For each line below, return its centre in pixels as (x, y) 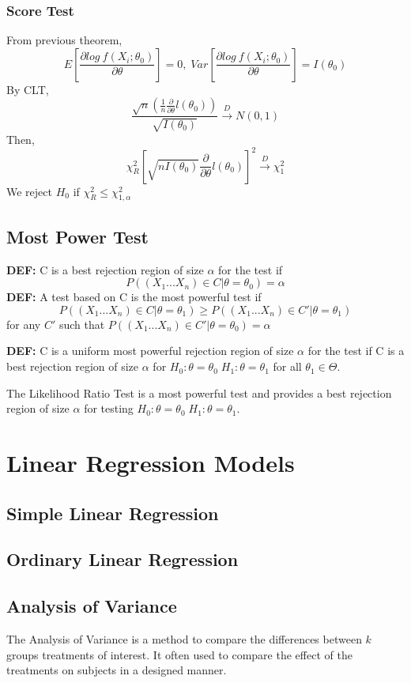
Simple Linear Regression (113, 513)
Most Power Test (77, 236)
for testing (109, 408)
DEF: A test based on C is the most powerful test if (134, 297)
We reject (29, 191)
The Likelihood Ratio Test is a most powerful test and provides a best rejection (199, 392)
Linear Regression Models (151, 463)
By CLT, (28, 89)
